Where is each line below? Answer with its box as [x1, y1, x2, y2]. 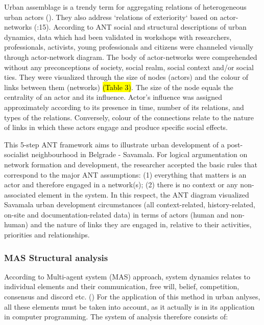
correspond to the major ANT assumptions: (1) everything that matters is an [4, 169, 247, 180]
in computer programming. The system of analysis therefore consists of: [4, 311, 228, 322]
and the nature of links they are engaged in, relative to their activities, [30, 219, 252, 230]
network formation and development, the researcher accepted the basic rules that [4, 159, 257, 169]
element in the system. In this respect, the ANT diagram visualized [38, 189, 249, 200]
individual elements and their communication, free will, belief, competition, [4, 281, 239, 292]
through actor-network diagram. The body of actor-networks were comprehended [4, 51, 257, 62]
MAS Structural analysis [4, 251, 108, 264]
